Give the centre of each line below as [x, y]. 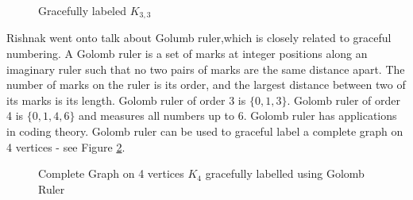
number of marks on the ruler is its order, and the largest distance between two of [206, 85]
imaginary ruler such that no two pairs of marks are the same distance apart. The [206, 69]
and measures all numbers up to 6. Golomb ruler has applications [238, 115]
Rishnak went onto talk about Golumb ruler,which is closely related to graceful [199, 38]
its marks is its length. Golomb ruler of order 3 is [126, 100]
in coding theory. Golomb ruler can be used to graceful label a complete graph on [205, 131]
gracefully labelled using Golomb [285, 173]
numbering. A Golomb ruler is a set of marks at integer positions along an [187, 54]
